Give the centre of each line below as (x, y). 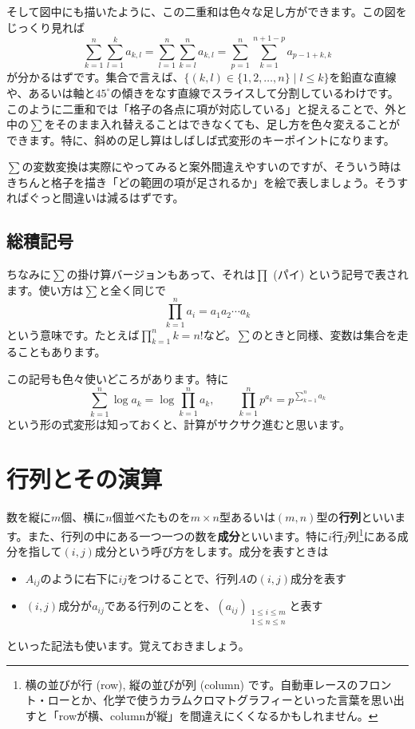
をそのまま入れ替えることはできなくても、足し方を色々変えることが (222, 124)
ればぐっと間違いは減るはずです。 (95, 198)
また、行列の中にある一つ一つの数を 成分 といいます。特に (178, 535)
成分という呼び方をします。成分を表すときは (211, 551)
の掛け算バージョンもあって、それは (161, 274)
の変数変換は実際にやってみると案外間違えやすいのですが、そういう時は (211, 166)
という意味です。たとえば (73, 334)
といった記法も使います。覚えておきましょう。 (128, 645)
